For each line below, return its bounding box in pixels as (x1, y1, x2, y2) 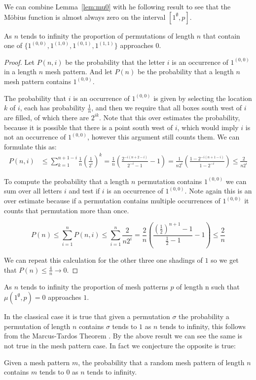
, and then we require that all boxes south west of (91, 102, 242, 113)
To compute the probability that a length (4, 176, 129, 186)
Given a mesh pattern (4, 357, 70, 367)
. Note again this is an (184, 186, 252, 196)
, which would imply (177, 122, 239, 132)
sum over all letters (4, 186, 62, 196)
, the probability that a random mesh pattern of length (78, 357, 245, 367)
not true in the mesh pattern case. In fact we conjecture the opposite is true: (4, 340, 236, 350)
